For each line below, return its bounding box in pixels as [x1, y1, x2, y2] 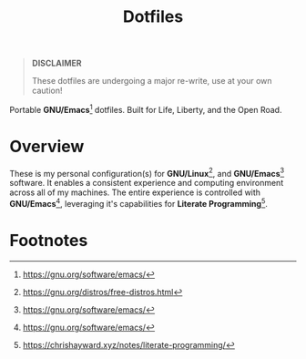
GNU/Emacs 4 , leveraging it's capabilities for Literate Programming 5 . [9, 197, 269, 210]
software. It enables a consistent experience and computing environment [9, 178, 284, 189]
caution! [31, 85, 63, 97]
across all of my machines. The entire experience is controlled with [9, 187, 261, 198]
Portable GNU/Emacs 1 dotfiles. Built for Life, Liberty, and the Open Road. [9, 103, 282, 115]
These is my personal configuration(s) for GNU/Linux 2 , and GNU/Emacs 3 [9, 166, 285, 179]
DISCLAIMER [31, 57, 82, 69]
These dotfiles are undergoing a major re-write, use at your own [31, 76, 272, 87]
